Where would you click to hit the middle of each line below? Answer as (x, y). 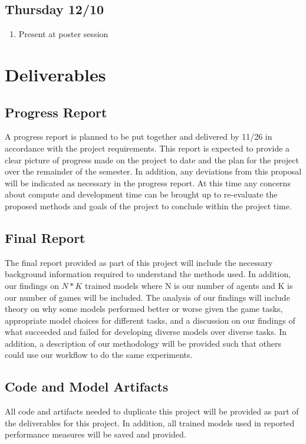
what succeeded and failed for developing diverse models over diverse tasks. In (146, 332)
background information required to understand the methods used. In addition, (148, 274)
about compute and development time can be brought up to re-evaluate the (141, 194)
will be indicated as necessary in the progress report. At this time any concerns (148, 182)
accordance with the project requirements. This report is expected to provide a (147, 148)
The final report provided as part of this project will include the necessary (139, 262)
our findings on (32, 285)
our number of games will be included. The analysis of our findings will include (147, 297)
